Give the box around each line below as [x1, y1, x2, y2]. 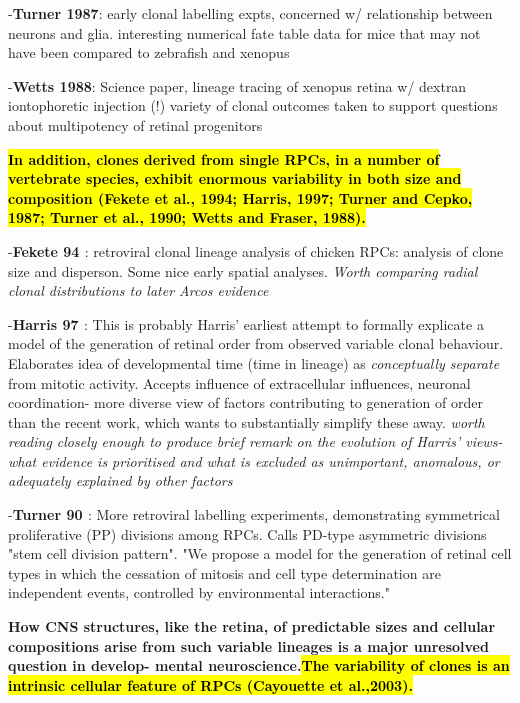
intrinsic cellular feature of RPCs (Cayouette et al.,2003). [8, 674, 413, 695]
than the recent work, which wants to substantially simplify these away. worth [8, 411, 485, 432]
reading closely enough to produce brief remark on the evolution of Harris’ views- [8, 431, 503, 452]
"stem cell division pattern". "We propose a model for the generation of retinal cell [8, 543, 512, 564]
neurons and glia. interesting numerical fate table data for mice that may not [8, 22, 481, 43]
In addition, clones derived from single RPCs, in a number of [8, 148, 440, 169]
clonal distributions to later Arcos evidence [8, 280, 269, 301]
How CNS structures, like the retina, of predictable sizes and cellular [8, 616, 496, 637]
